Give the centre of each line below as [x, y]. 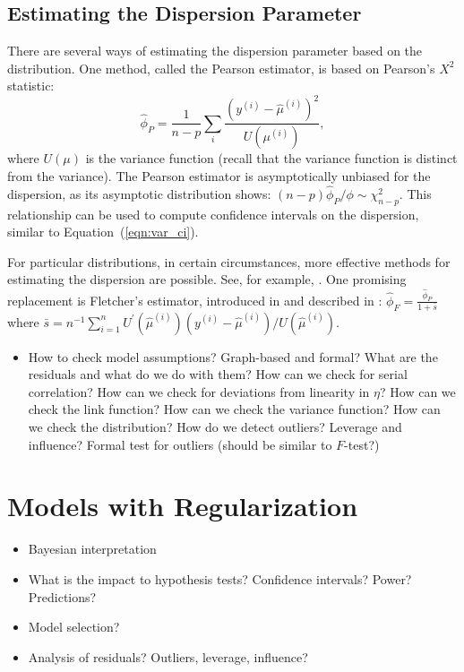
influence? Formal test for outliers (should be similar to [180, 444]
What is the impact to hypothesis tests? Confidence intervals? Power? [220, 578]
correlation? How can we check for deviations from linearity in [199, 391]
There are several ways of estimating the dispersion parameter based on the [215, 51]
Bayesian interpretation [92, 549]
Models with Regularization [183, 506]
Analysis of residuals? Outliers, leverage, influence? [168, 656]
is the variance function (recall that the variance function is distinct [271, 158]
